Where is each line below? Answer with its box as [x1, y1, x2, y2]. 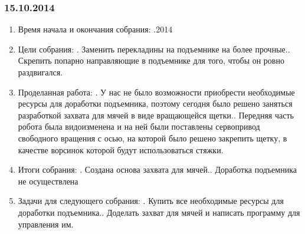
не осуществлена [18, 174, 78, 187]
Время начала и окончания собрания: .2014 [18, 23, 173, 35]
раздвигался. [18, 66, 63, 78]
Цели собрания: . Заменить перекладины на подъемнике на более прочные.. [18, 42, 290, 55]
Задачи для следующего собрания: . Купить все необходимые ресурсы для [18, 195, 284, 207]
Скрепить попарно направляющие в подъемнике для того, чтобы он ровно [18, 54, 284, 67]
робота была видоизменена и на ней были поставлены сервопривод [18, 120, 260, 133]
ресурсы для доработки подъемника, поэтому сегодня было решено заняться [18, 97, 293, 110]
